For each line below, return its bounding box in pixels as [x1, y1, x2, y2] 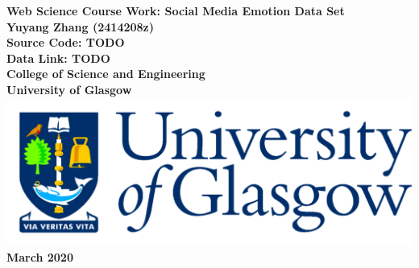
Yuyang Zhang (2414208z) [6, 18, 154, 35]
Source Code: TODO [6, 34, 125, 51]
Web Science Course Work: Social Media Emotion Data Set [6, 2, 345, 19]
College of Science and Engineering [6, 65, 205, 82]
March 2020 [6, 249, 73, 266]
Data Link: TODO [6, 49, 110, 66]
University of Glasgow [6, 80, 132, 97]
